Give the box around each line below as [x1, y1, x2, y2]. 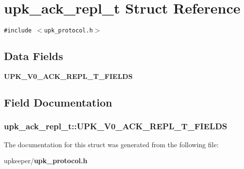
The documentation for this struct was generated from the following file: [4, 139, 219, 149]
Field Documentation [4, 94, 113, 109]
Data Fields [4, 48, 64, 63]
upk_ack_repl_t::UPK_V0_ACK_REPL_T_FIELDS [4, 120, 228, 132]
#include [4, 27, 32, 34]
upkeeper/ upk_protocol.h [4, 155, 87, 166]
